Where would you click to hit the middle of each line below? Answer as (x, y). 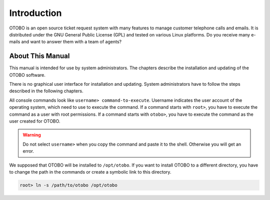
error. (28, 151)
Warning (32, 135)
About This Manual (39, 56)
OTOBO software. (27, 75)
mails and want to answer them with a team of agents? (65, 42)
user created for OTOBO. (35, 121)
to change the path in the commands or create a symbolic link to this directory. (90, 172)
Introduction (35, 13)
